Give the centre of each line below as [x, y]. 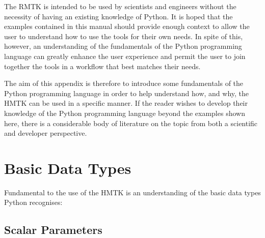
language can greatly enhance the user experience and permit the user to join [125, 56]
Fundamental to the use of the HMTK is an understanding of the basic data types [132, 192]
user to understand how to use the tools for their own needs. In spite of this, [124, 36]
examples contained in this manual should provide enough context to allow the [127, 26]
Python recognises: [33, 202]
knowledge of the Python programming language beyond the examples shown [125, 113]
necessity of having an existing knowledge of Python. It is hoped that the [118, 16]
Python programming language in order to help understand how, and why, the [127, 93]
